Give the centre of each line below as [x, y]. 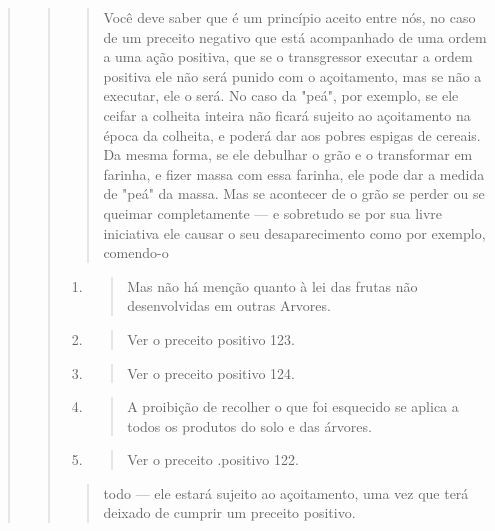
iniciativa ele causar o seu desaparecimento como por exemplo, [294, 232]
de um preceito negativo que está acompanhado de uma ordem [295, 36]
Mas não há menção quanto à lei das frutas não [272, 285]
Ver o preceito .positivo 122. [213, 459]
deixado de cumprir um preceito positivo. [229, 512]
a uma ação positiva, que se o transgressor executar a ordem [288, 56]
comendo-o [136, 252]
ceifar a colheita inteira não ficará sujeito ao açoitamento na [287, 114]
